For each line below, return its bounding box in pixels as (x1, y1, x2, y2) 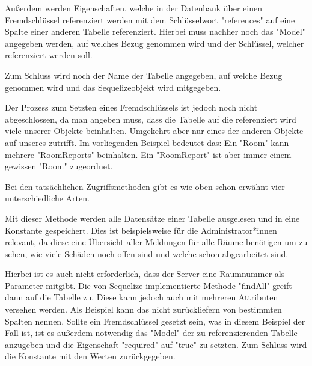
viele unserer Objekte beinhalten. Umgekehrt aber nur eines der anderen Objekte (5, 124, 304, 137)
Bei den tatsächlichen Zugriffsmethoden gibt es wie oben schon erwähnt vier (5, 180, 285, 192)
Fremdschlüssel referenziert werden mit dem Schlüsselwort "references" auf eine (5, 13, 295, 26)
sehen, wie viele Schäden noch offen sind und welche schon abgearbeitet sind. (5, 247, 289, 260)
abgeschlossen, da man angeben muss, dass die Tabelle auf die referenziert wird (5, 112, 296, 125)
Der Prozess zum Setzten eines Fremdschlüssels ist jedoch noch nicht (5, 101, 258, 114)
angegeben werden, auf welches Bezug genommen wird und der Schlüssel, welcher (5, 37, 304, 49)
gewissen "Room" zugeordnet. (5, 160, 113, 172)
